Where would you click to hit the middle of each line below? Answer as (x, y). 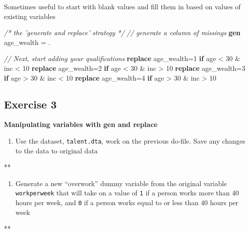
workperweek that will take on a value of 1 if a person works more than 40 (127, 193)
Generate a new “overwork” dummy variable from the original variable (121, 183)
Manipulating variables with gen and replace (81, 124)
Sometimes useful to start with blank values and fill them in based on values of (122, 6)
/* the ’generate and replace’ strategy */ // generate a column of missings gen (122, 32)
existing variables (30, 16)
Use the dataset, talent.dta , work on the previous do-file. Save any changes (130, 140)
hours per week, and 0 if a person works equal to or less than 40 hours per (127, 202)
